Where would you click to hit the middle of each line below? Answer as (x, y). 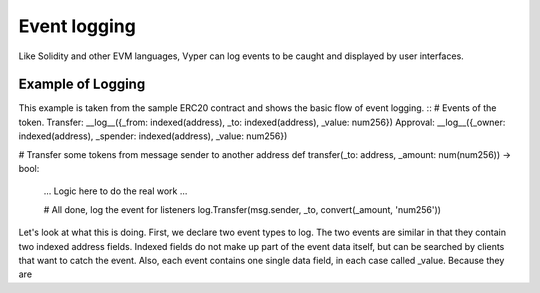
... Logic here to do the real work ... (115, 191)
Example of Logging (82, 84)
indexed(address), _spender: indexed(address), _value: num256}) (153, 136)
